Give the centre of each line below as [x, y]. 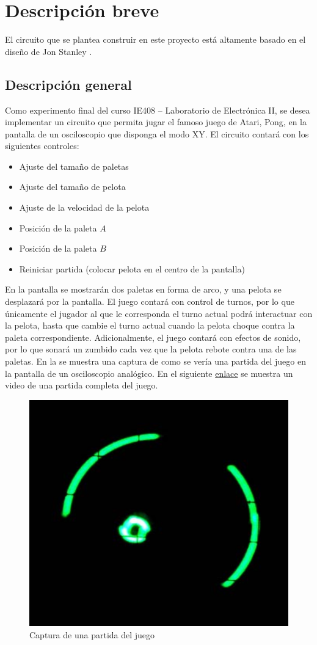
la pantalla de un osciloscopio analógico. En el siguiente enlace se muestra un [149, 373]
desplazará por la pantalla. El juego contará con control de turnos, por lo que [150, 301]
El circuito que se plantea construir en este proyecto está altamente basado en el [155, 39]
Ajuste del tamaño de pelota [72, 187]
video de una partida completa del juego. [82, 385]
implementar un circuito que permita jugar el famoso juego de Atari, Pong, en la [156, 122]
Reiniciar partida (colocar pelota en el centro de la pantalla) [132, 268]
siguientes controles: [42, 146]
